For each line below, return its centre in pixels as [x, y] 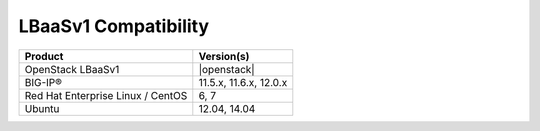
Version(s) [224, 56]
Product [44, 56]
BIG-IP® [43, 82]
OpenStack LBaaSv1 [72, 69]
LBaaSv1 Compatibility [114, 26]
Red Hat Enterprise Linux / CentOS [106, 95]
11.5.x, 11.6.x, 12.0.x [243, 82]
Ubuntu [42, 108]
